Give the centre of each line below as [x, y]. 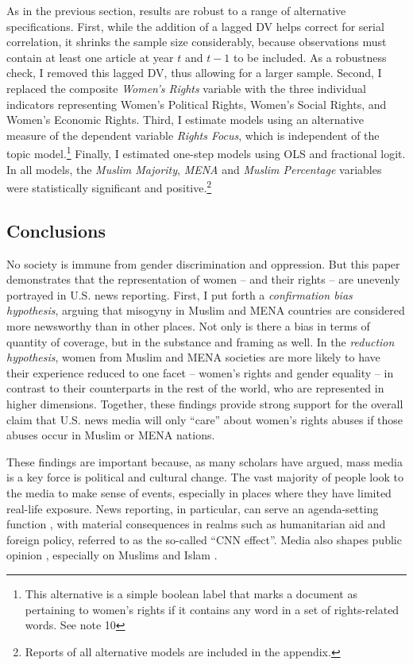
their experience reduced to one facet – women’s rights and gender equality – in [200, 372]
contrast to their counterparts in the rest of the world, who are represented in [195, 388]
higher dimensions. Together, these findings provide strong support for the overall [205, 403]
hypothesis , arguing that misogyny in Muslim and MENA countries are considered [206, 310]
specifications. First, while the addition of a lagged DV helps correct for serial [195, 26]
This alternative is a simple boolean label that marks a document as [191, 593]
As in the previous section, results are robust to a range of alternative [176, 10]
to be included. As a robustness [310, 57]
